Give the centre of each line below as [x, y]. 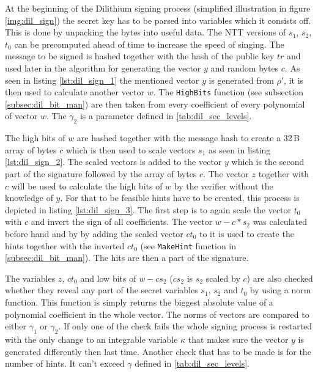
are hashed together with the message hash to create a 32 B [188, 138]
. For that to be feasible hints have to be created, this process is [180, 198]
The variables [30, 278]
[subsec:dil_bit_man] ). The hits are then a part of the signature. [127, 258]
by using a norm [280, 290]
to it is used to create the [246, 233]
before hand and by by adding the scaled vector [94, 233]
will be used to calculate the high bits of [87, 185]
